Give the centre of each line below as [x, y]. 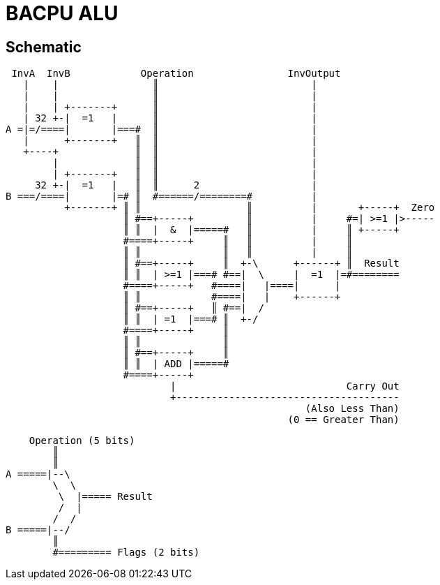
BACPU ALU [62, 13]
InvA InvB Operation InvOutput [176, 74]
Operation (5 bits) [82, 441]
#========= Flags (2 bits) [126, 553]
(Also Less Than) [352, 409]
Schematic [44, 47]
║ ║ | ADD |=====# [176, 364]
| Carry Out [285, 386]
